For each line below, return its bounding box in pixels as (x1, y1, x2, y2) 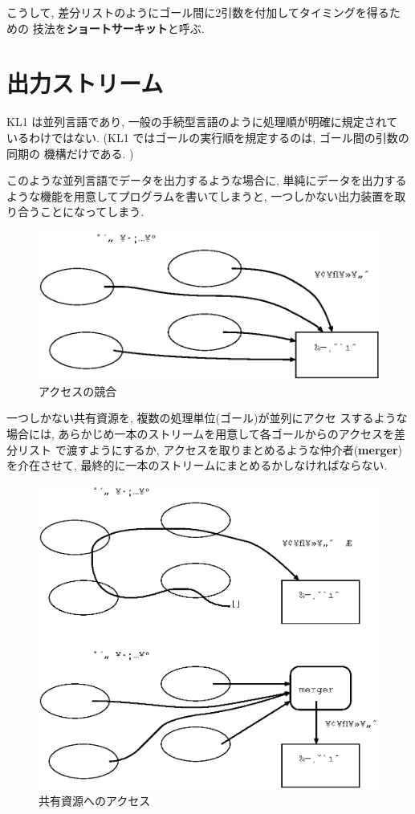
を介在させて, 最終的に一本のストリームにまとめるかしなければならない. (6, 457, 388, 474)
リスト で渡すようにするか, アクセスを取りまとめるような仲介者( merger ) (17, 441, 403, 458)
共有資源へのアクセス (39, 792, 151, 808)
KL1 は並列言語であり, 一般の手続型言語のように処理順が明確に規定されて (6, 113, 398, 130)
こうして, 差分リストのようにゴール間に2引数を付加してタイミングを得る (6, 4, 389, 20)
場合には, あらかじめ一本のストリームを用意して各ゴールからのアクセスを (6, 425, 395, 442)
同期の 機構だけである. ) (6, 144, 134, 161)
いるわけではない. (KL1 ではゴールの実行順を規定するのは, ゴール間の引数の (6, 128, 409, 145)
